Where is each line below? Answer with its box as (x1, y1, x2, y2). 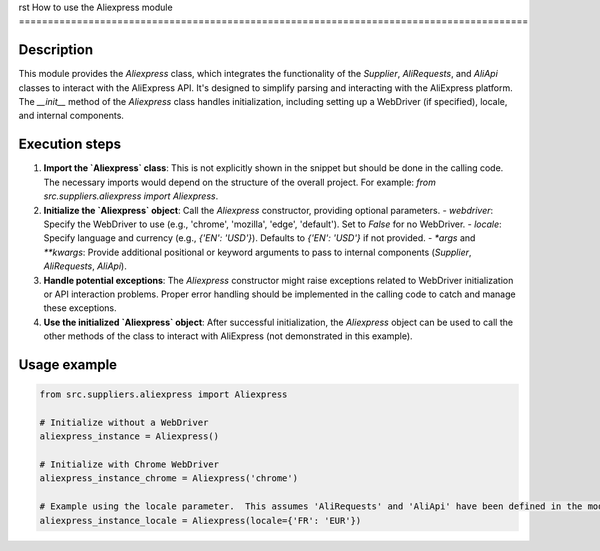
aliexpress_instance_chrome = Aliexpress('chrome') (39, 473, 299, 484)
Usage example (18, 356, 118, 373)
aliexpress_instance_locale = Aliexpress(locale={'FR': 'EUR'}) (39, 515, 362, 526)
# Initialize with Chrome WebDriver (39, 459, 220, 470)
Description (18, 41, 94, 59)
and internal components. (18, 110, 125, 122)
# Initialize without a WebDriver (39, 416, 209, 428)
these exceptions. (43, 302, 117, 314)
